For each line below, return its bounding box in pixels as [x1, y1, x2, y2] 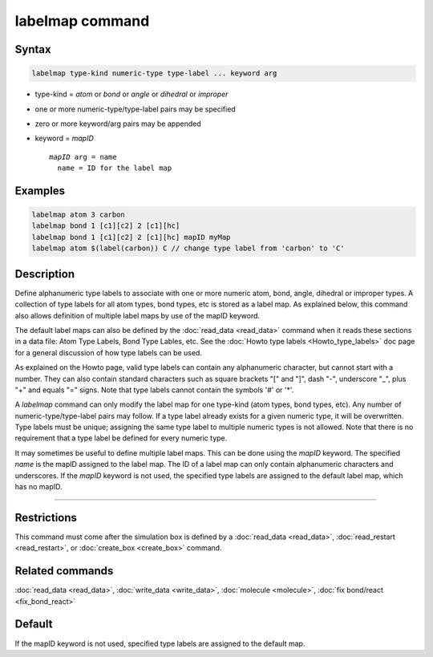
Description [14, 267, 75, 281]
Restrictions [14, 510, 78, 525]
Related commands [14, 564, 114, 578]
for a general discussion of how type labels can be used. [14, 347, 202, 357]
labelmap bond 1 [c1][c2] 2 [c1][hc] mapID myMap [31, 233, 231, 241]
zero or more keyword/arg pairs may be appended [34, 119, 201, 128]
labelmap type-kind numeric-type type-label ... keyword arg [31, 69, 277, 78]
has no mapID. [14, 482, 63, 492]
